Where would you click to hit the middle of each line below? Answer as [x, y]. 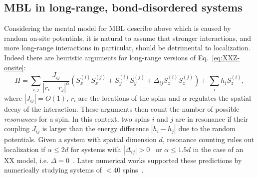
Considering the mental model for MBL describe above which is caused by [118, 28]
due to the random [207, 128]
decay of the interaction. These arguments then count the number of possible [122, 109]
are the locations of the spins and [129, 98]
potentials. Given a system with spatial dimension [80, 139]
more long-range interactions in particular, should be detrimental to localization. [127, 48]
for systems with [96, 149]
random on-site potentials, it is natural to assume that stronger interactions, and [128, 38]
